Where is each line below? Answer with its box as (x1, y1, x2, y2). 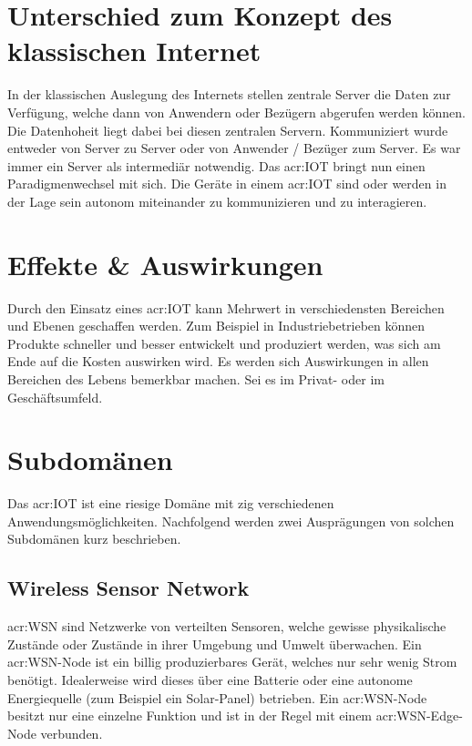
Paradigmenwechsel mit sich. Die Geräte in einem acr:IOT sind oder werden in (7, 174, 446, 193)
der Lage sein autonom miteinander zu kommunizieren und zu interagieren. (7, 191, 427, 210)
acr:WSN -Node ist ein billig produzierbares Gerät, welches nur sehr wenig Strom (7, 652, 457, 671)
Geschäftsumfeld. (7, 387, 103, 406)
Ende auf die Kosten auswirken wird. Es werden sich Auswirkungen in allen (7, 352, 429, 371)
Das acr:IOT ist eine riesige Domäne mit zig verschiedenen (7, 494, 334, 513)
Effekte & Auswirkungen (7, 245, 323, 282)
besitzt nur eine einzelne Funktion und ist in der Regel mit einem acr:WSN (7, 706, 426, 725)
